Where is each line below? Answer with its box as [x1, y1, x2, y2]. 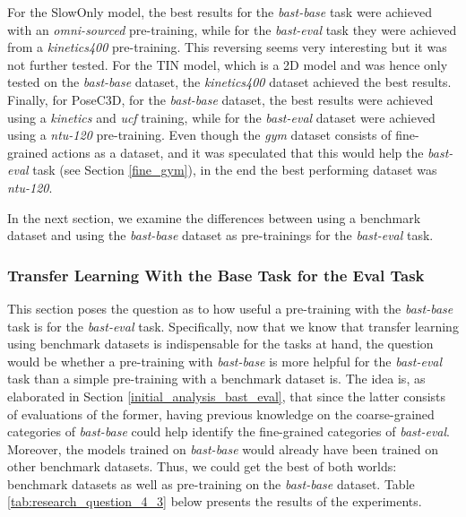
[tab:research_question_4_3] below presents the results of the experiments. [7, 492, 422, 511]
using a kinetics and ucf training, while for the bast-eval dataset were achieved [7, 108, 436, 126]
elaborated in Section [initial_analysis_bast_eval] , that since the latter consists [7, 386, 446, 405]
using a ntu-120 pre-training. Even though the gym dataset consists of [7, 125, 392, 144]
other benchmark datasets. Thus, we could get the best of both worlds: [7, 457, 397, 476]
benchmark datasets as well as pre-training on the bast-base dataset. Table [7, 474, 415, 493]
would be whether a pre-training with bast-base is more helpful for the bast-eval [7, 351, 443, 370]
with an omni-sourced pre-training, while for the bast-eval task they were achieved [7, 20, 457, 39]
